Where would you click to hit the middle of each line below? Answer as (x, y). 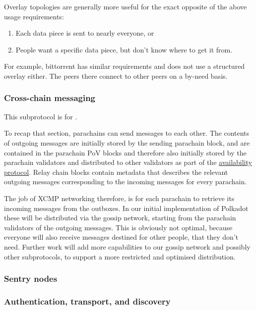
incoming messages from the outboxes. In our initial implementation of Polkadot (126, 208)
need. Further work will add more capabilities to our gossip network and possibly (127, 246)
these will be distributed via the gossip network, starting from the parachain (120, 218)
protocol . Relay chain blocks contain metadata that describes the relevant (116, 172)
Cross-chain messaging (50, 98)
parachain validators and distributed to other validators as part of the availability (128, 162)
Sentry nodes (31, 279)
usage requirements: (34, 16)
